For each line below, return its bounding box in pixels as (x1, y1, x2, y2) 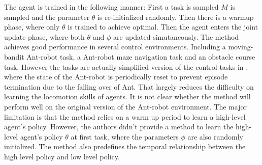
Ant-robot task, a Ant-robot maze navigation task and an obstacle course (26, 51, 255, 62)
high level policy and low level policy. (4, 151, 120, 161)
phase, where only (4, 21, 60, 32)
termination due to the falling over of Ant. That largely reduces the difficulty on (4, 81, 254, 92)
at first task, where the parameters (71, 131, 179, 142)
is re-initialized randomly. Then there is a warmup (97, 11, 254, 22)
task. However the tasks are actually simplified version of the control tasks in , (4, 61, 248, 72)
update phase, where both (4, 31, 85, 42)
